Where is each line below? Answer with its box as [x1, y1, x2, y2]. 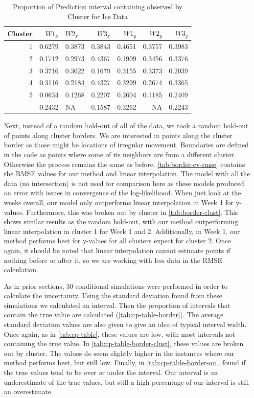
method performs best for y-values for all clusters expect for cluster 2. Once [4, 235, 231, 246]
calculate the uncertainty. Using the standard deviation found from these [4, 290, 223, 301]
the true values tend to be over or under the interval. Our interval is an [4, 367, 218, 377]
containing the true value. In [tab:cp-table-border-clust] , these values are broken [4, 338, 244, 349]
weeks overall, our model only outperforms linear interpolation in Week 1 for [4, 197, 234, 207]
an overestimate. [4, 386, 53, 397]
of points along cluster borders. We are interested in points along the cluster [4, 130, 232, 140]
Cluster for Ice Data [68, 11, 128, 21]
